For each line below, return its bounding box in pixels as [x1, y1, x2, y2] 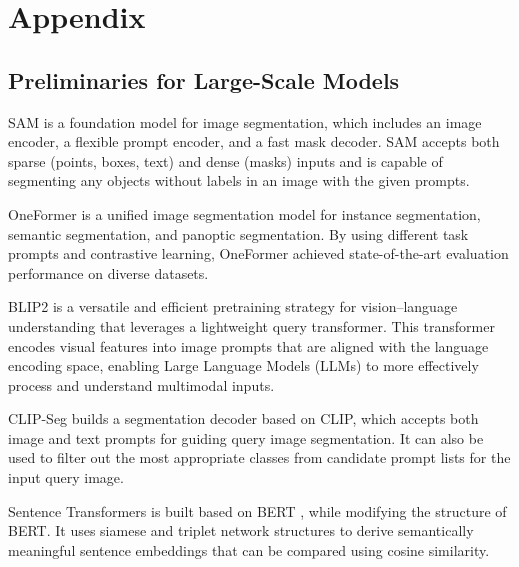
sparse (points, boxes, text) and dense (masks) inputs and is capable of [8, 150, 443, 171]
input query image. [8, 467, 124, 488]
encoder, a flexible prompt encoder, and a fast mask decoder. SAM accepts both [8, 131, 500, 152]
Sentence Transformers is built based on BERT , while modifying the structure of [8, 500, 507, 521]
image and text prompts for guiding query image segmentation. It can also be [8, 427, 484, 448]
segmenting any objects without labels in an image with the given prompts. [8, 170, 470, 191]
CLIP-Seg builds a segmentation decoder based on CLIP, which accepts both [8, 408, 479, 429]
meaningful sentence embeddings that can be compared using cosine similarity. [8, 539, 490, 560]
